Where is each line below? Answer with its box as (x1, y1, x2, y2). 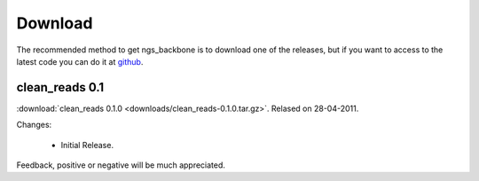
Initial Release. (60, 139, 114, 150)
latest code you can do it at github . (16, 56, 144, 67)
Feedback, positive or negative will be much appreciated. (16, 160, 226, 170)
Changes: (16, 120, 52, 130)
